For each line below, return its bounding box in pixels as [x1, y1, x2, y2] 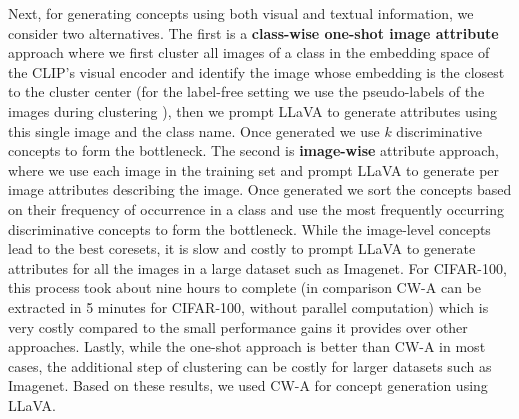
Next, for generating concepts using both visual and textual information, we [8, 3, 474, 23]
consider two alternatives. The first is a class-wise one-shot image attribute [8, 22, 499, 43]
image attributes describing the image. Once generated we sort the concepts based [8, 179, 512, 200]
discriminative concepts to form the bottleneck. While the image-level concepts [8, 218, 491, 239]
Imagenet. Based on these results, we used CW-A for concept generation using [8, 375, 488, 396]
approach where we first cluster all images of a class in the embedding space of [8, 42, 490, 63]
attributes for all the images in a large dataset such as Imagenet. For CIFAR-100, [8, 257, 507, 278]
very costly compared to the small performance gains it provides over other [8, 316, 468, 337]
